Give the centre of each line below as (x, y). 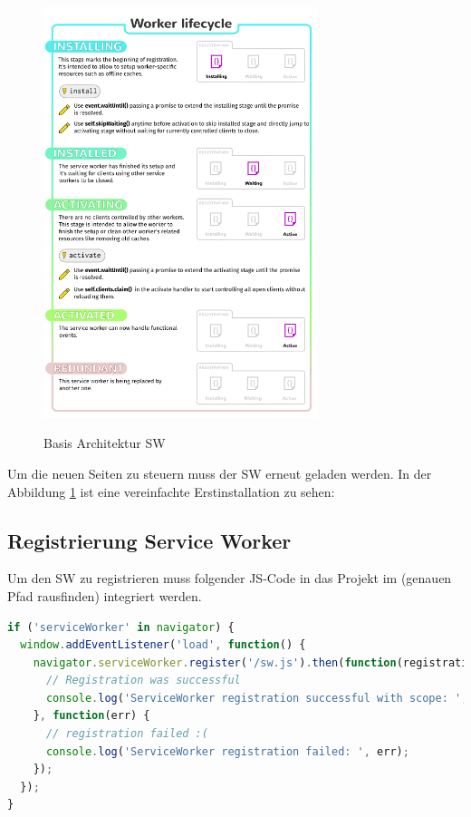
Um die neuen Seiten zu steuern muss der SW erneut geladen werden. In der (220, 473)
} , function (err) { (91, 716)
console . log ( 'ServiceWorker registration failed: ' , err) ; (227, 751)
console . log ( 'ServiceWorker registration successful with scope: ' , (257, 698)
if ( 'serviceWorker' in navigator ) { (121, 627)
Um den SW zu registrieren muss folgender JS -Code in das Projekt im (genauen (230, 578)
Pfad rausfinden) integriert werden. (105, 595)
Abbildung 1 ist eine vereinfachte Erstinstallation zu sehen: (171, 491)
